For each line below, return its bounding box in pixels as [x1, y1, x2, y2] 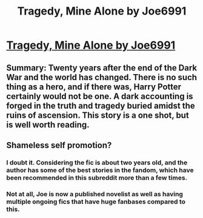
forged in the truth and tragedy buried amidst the [6, 100, 195, 111]
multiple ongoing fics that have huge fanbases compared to [6, 197, 186, 206]
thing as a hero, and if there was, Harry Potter [6, 81, 182, 92]
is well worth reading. [6, 120, 90, 130]
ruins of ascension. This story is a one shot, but [6, 110, 189, 120]
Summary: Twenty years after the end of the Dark [6, 63, 198, 73]
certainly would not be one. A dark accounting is [6, 91, 193, 101]
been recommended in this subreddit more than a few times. [6, 173, 188, 182]
